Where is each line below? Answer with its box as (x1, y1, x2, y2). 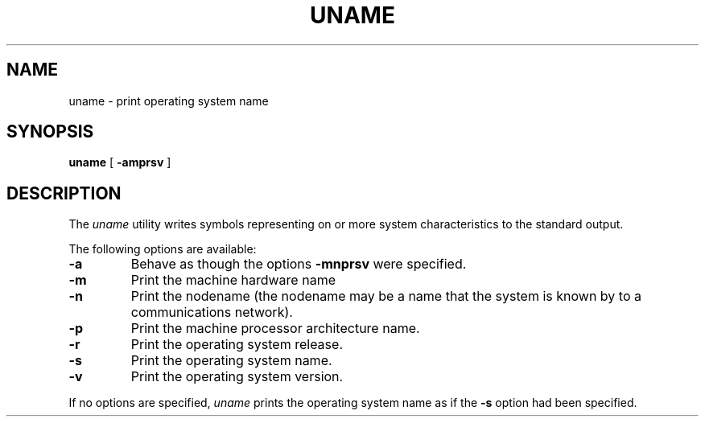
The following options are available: (68, 242, 257, 257)
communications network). (130, 304, 293, 321)
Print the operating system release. (130, 336, 343, 353)
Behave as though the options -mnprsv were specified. (130, 256, 467, 273)
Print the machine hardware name (130, 272, 336, 289)
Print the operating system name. (130, 352, 332, 369)
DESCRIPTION (6, 183, 122, 203)
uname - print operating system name (68, 93, 269, 108)
